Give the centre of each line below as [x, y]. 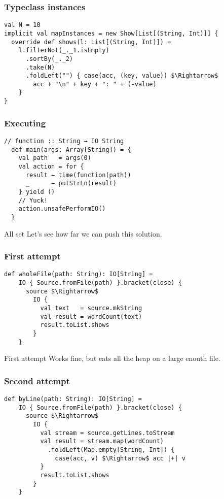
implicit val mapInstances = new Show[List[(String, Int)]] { [111, 33]
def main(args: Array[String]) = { [71, 149]
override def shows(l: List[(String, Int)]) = [91, 42]
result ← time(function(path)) [78, 175]
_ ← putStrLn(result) [71, 184]
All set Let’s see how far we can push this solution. [83, 233]
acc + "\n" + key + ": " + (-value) [95, 84]
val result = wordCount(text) [91, 317]
